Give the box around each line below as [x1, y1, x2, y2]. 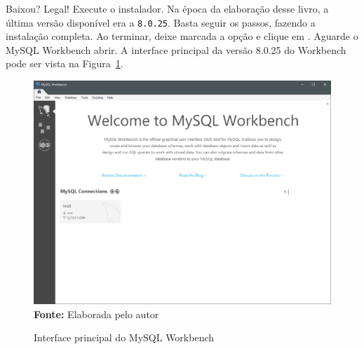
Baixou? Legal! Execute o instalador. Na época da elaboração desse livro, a [6, 1, 329, 15]
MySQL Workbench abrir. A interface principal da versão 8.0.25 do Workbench [6, 42, 346, 57]
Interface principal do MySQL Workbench [34, 330, 215, 345]
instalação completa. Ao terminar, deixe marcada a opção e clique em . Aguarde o [6, 29, 358, 43]
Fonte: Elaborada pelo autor [34, 306, 159, 321]
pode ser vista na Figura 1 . [6, 56, 123, 71]
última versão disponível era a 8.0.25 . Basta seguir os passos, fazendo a [6, 15, 316, 29]
